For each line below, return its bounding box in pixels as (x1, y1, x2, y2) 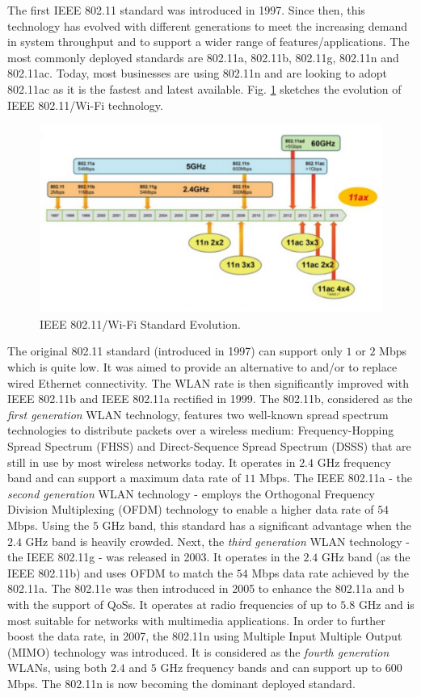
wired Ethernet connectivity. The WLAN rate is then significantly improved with (7, 374, 409, 391)
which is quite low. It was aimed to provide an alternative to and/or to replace (7, 359, 398, 376)
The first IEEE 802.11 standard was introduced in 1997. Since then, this (7, 2, 365, 18)
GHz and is (358, 595, 415, 612)
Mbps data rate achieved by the (251, 564, 410, 581)
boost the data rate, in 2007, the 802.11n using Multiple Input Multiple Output (7, 628, 402, 645)
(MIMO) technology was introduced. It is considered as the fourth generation (7, 643, 389, 660)
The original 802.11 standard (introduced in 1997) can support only (7, 342, 343, 359)
